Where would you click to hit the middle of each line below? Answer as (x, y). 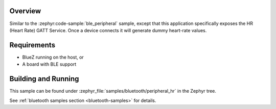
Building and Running (44, 79)
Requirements (32, 45)
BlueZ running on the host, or (53, 57)
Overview (25, 11)
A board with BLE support (49, 64)
